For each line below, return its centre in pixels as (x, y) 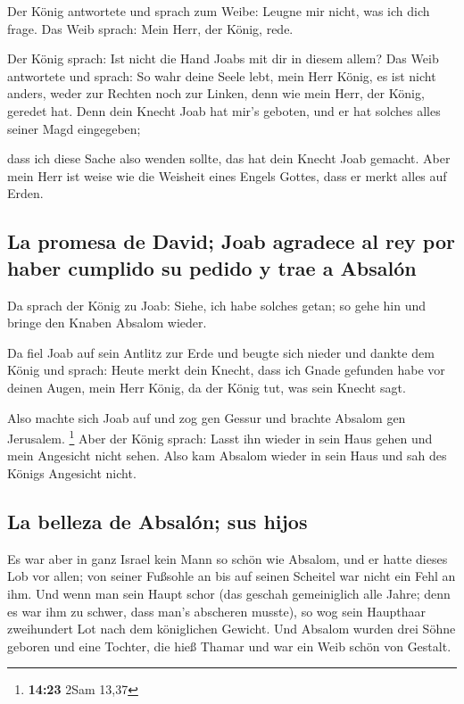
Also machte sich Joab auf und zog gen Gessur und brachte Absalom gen (207, 417)
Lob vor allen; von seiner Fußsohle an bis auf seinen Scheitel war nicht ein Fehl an (232, 576)
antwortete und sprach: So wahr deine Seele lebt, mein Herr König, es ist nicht (222, 75)
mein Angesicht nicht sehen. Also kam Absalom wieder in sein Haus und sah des (227, 456)
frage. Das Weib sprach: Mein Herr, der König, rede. (150, 28)
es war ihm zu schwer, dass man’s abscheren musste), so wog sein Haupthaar (217, 611)
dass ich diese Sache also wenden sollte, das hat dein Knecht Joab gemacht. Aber (229, 158)
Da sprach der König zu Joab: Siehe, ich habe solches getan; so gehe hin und (216, 305)
